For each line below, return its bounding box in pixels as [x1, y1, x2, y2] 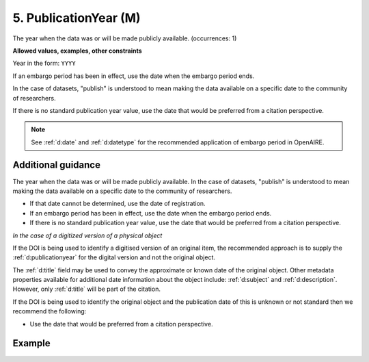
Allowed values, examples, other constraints [12, 47, 143, 55]
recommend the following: [12, 307, 87, 315]
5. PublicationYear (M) [12, 10, 141, 25]
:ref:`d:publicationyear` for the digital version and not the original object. [12, 253, 215, 261]
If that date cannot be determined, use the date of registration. [29, 199, 206, 208]
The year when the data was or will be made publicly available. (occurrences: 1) [12, 34, 237, 42]
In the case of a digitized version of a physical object [12, 231, 163, 240]
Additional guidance [12, 159, 100, 171]
